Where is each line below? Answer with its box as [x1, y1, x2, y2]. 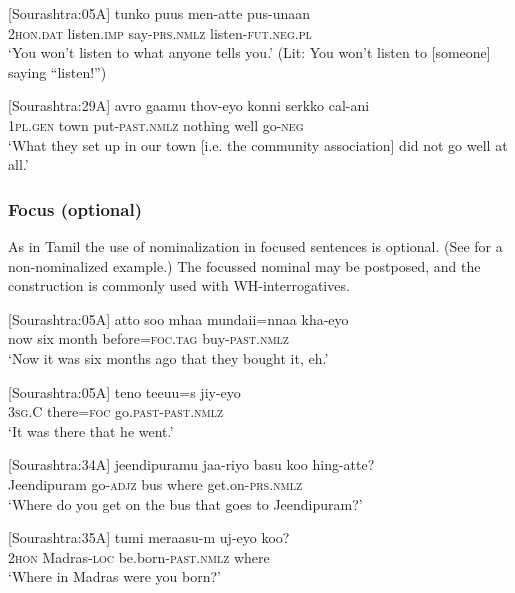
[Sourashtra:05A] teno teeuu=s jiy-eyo [8, 381, 241, 402]
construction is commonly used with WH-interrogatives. [8, 275, 350, 296]
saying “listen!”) [8, 61, 107, 82]
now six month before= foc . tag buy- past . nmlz [8, 328, 289, 349]
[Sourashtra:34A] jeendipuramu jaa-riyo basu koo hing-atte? [8, 454, 375, 475]
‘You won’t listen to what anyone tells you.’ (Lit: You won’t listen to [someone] [8, 42, 491, 63]
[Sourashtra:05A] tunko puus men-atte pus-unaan [8, 3, 311, 23]
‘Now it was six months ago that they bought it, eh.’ [8, 347, 329, 368]
